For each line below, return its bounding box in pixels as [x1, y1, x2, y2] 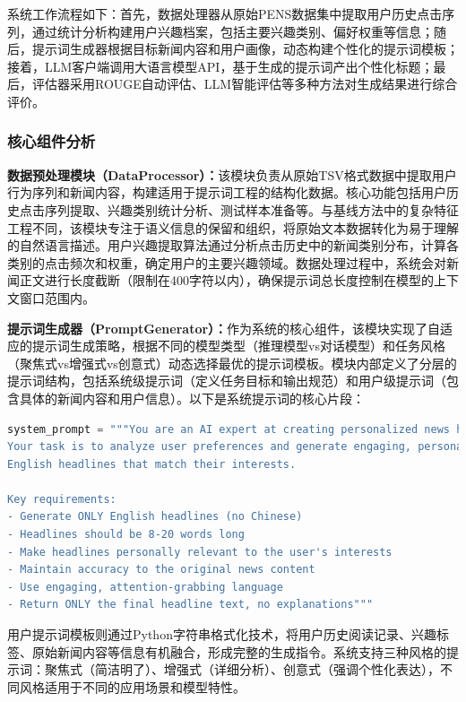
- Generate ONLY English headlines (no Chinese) [7, 510, 303, 524]
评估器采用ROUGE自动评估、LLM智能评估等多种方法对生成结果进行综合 [31, 74, 458, 93]
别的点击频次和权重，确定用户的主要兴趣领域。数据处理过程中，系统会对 [19, 253, 446, 272]
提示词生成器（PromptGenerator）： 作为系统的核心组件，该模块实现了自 [7, 318, 441, 337]
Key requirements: [7, 492, 116, 506]
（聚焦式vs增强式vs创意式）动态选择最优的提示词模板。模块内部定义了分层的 [7, 353, 457, 372]
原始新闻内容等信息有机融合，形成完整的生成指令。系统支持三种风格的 [31, 642, 446, 661]
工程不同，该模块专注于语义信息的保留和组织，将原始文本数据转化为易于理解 [7, 218, 459, 237]
